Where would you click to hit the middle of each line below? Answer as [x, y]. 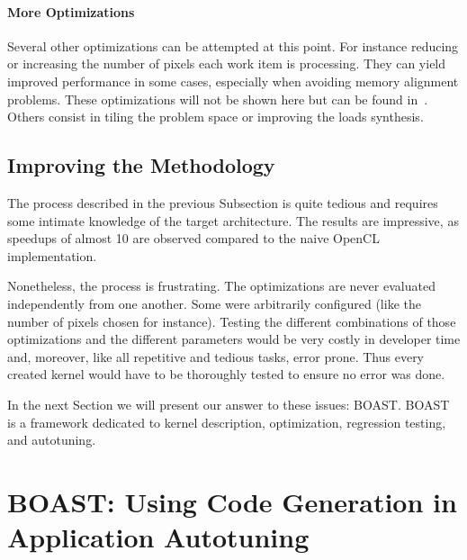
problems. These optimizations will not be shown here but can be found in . [218, 99]
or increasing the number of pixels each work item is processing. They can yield [227, 63]
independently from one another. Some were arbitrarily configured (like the [214, 303]
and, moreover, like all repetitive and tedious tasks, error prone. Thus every [216, 356]
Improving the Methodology [141, 165]
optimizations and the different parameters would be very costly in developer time [234, 339]
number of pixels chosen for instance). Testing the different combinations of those [232, 321]
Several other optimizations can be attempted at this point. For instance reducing [233, 45]
